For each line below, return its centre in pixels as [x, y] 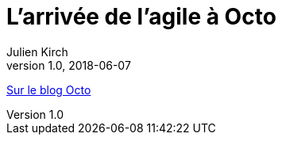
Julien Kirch [37, 51]
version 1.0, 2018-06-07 [69, 65]
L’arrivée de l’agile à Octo [141, 17]
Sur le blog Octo [49, 90]
